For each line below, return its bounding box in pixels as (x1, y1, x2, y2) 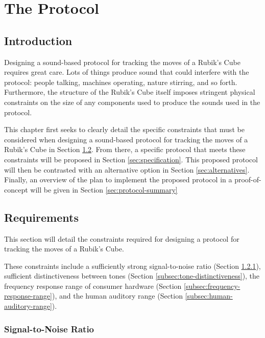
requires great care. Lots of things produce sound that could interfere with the (4, 67, 249, 77)
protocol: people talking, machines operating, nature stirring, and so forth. (4, 76, 237, 87)
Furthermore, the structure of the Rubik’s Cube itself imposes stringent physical (4, 87, 255, 97)
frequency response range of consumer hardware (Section (4, 280, 182, 291)
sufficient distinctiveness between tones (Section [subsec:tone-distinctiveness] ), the (4, 270, 260, 281)
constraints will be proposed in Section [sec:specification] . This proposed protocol (4, 154, 258, 164)
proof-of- (234, 174, 261, 185)
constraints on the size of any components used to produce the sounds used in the (4, 96, 260, 107)
